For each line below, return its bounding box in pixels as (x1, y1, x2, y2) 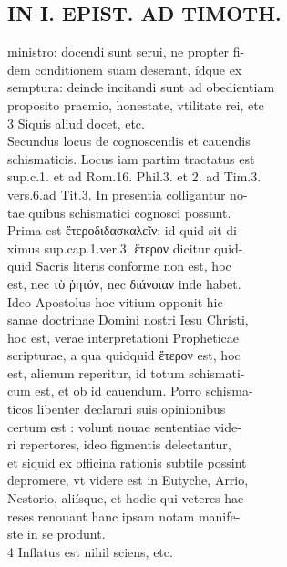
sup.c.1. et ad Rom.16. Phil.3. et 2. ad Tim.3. (7, 167, 261, 186)
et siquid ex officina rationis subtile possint (7, 452, 247, 471)
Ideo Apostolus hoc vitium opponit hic (7, 292, 223, 311)
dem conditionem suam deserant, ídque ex (7, 59, 242, 78)
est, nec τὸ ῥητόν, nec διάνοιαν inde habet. (7, 273, 241, 293)
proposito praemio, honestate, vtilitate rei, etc (7, 95, 264, 114)
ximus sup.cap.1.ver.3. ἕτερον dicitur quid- (7, 238, 243, 257)
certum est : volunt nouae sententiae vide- (7, 417, 241, 436)
